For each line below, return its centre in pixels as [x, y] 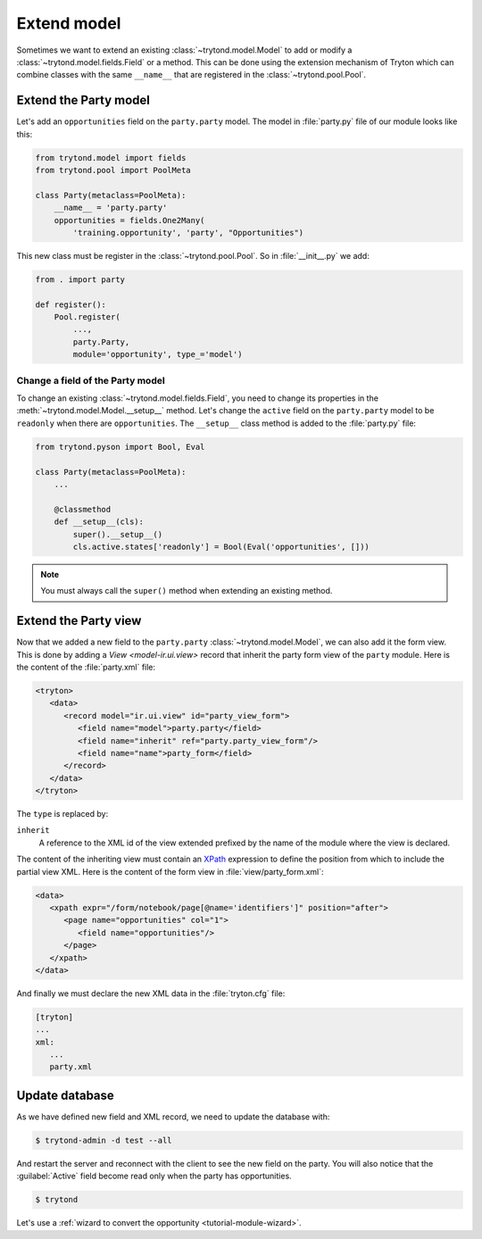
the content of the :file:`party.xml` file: [86, 667]
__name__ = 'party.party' [111, 208]
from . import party [80, 279]
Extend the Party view [79, 621]
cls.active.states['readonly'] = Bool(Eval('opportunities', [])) [221, 546]
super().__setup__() [118, 534]
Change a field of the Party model [91, 380]
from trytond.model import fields [111, 158]
